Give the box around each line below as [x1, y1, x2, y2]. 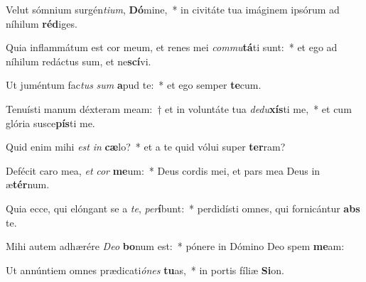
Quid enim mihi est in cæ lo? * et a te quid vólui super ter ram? [6, 139, 286, 154]
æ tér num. [6, 177, 50, 192]
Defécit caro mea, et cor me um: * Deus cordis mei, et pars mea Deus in [6, 163, 321, 178]
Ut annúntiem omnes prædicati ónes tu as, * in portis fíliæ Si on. [6, 262, 284, 277]
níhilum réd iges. [6, 16, 77, 31]
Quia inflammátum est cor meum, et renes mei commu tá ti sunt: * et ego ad [6, 40, 338, 55]
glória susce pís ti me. [6, 115, 95, 130]
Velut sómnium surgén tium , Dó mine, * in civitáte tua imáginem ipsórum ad [6, 2, 340, 16]
